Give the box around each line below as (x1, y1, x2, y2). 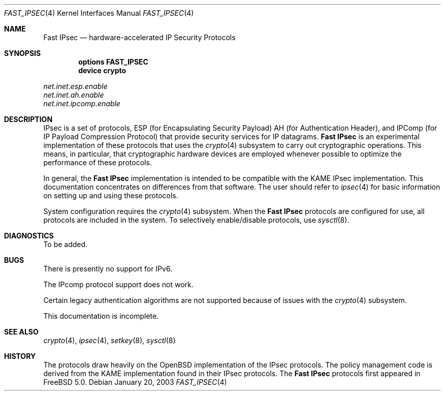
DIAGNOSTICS (4, 231, 54, 240)
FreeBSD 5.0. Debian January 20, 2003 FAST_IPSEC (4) (43, 378, 227, 386)
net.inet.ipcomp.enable (43, 99, 120, 108)
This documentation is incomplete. (43, 312, 159, 320)
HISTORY (4, 352, 36, 360)
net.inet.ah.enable (43, 90, 104, 99)
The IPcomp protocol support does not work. (43, 280, 194, 289)
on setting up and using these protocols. (43, 191, 178, 200)
